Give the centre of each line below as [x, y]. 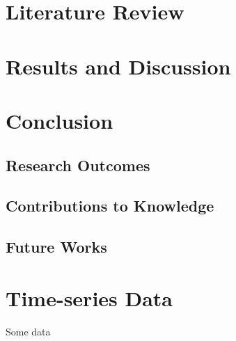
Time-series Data [89, 298]
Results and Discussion [118, 66]
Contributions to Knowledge [110, 206]
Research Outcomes [78, 165]
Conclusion [60, 120]
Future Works [56, 247]
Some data [28, 331]
